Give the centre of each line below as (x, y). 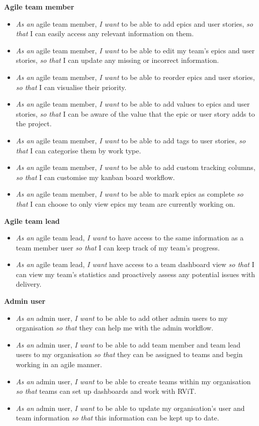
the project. (34, 123)
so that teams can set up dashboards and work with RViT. (106, 391)
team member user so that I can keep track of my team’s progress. (118, 247)
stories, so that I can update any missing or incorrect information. (117, 60)
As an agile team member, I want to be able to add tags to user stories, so (131, 140)
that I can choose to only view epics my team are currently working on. (125, 203)
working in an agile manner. (59, 364)
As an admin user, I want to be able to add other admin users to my (122, 318)
